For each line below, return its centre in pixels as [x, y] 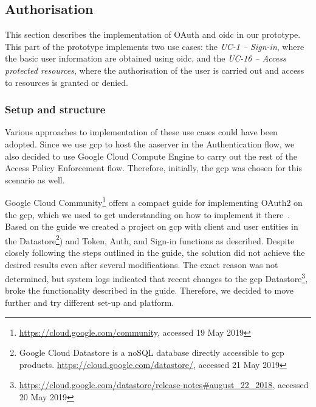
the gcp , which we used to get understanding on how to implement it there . [148, 214]
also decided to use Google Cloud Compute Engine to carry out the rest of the [151, 156]
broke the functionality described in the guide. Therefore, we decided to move [149, 290]
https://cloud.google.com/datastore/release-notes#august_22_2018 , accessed [164, 385]
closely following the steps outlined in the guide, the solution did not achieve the [155, 253]
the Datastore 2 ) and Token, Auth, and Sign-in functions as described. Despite [150, 239]
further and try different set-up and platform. [90, 303]
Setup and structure [55, 109]
